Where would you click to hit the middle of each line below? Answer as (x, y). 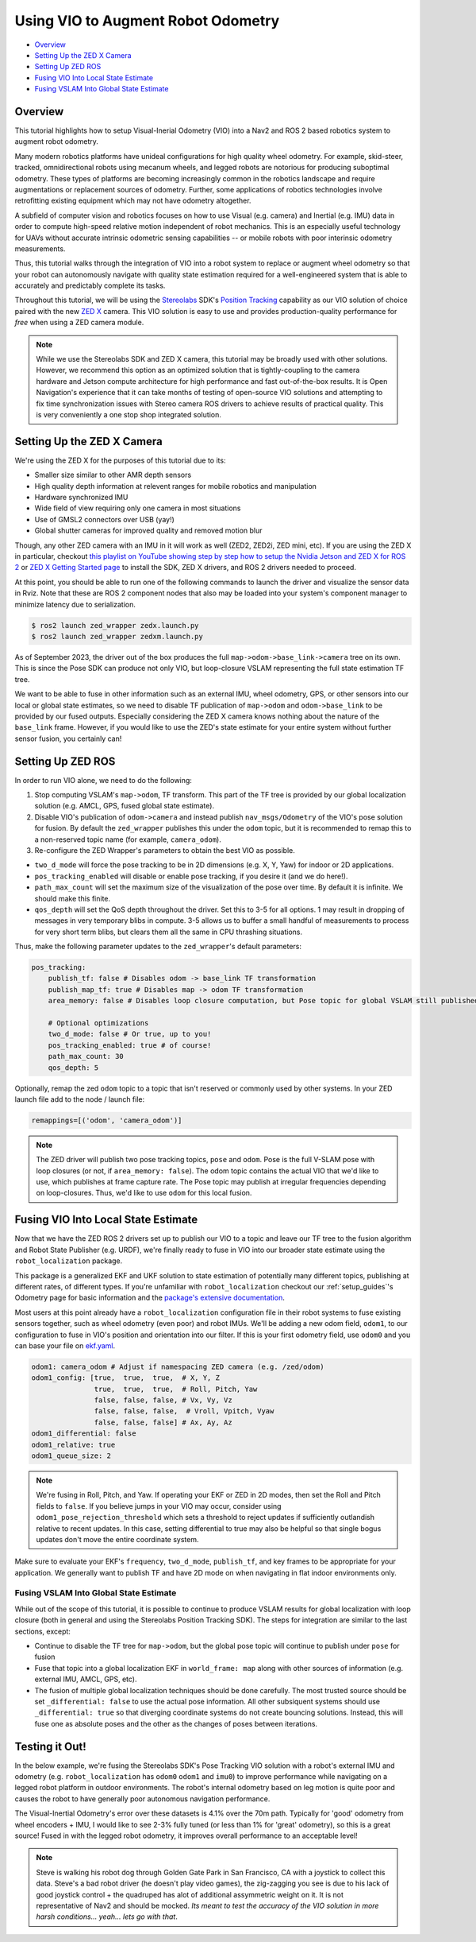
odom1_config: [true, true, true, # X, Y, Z (125, 1378)
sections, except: (43, 1631)
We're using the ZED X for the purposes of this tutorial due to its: (120, 460)
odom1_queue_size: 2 (71, 1456)
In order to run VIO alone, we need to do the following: (103, 780)
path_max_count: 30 (86, 1056)
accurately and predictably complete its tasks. (90, 285)
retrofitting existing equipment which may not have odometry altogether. (133, 201)
